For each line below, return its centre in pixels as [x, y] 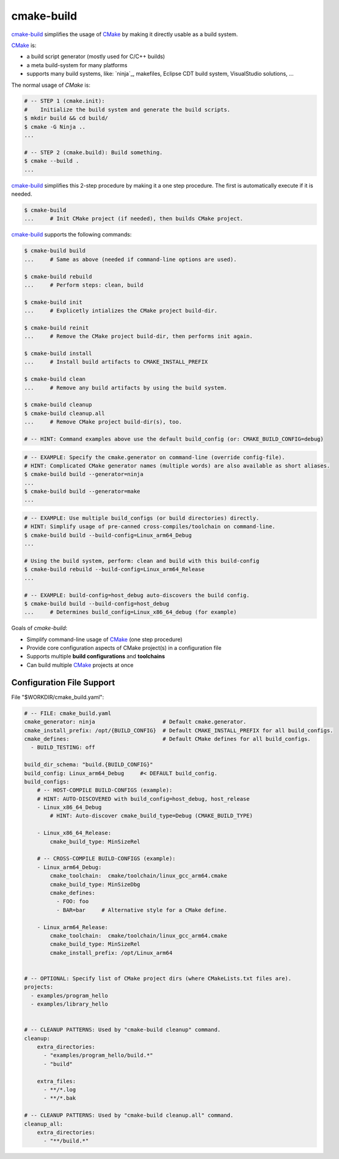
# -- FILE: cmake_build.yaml [68, 713]
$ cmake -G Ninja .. [55, 127]
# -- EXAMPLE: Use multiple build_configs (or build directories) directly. [142, 518]
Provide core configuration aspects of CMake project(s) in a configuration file [124, 648]
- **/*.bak [60, 1098]
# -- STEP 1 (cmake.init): [64, 101]
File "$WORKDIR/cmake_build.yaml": [58, 697]
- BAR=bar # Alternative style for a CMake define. [141, 910]
